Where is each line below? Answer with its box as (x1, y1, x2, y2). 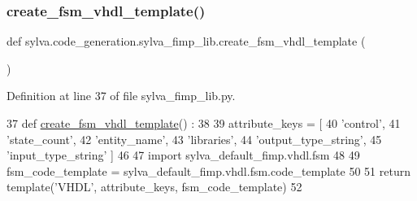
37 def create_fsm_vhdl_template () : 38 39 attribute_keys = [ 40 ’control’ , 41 (7, 115, 401, 131)
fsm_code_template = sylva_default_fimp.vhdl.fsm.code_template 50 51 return (7, 162, 410, 179)
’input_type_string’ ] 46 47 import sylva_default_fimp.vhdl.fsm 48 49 (7, 146, 360, 164)
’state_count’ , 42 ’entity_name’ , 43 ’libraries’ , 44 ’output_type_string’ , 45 (7, 130, 382, 147)
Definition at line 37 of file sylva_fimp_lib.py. (7, 87, 236, 104)
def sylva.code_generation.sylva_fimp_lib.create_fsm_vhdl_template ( (7, 33, 366, 50)
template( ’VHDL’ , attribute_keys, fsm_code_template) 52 (7, 178, 302, 195)
